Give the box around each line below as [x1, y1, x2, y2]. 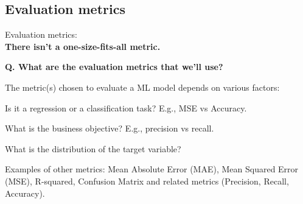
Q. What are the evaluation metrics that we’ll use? [5, 60, 223, 73]
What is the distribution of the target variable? [5, 142, 181, 155]
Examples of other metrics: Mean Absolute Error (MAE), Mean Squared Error [5, 163, 299, 175]
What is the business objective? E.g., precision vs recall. [5, 122, 214, 135]
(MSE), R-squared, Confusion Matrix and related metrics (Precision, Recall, [5, 174, 289, 187]
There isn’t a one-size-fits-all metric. [5, 40, 161, 52]
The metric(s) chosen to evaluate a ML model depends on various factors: [5, 80, 280, 93]
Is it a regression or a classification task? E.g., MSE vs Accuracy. [5, 101, 247, 114]
